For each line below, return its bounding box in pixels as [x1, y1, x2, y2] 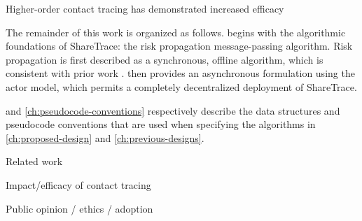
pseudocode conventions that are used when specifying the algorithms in [6, 117, 316, 131]
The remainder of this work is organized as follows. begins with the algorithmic [6, 24, 346, 39]
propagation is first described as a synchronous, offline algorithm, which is [6, 52, 323, 66]
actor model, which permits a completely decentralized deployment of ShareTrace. [6, 79, 357, 94]
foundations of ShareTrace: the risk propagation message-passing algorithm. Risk [6, 38, 353, 53]
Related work [6, 154, 63, 169]
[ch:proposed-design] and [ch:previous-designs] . [6, 130, 204, 145]
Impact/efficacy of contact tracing [6, 177, 151, 192]
